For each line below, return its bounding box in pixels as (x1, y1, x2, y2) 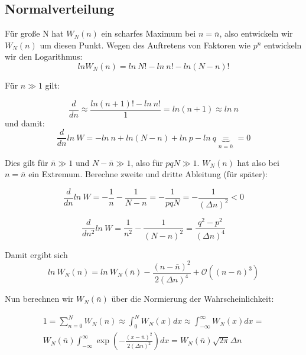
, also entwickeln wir (219, 27, 293, 40)
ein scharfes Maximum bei (101, 27, 196, 40)
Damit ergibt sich (5, 248, 68, 260)
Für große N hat (5, 27, 64, 40)
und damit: (5, 116, 45, 129)
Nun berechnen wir (5, 292, 74, 305)
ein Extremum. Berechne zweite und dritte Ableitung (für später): (28, 168, 268, 180)
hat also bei (237, 156, 279, 168)
